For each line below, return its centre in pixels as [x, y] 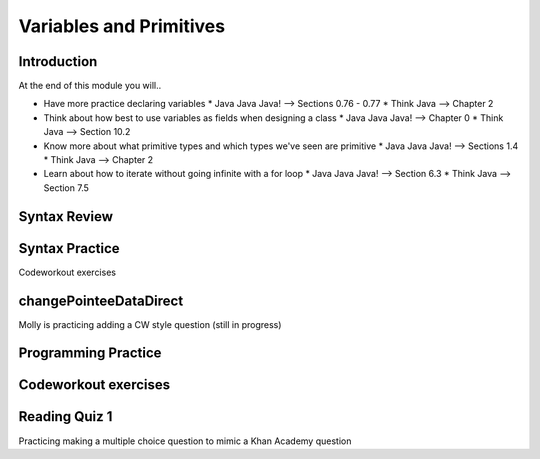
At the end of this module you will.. [90, 86]
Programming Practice [90, 353]
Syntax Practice [69, 248]
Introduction [58, 61]
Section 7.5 [66, 187]
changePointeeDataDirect [101, 300]
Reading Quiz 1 [65, 416]
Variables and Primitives [121, 26]
